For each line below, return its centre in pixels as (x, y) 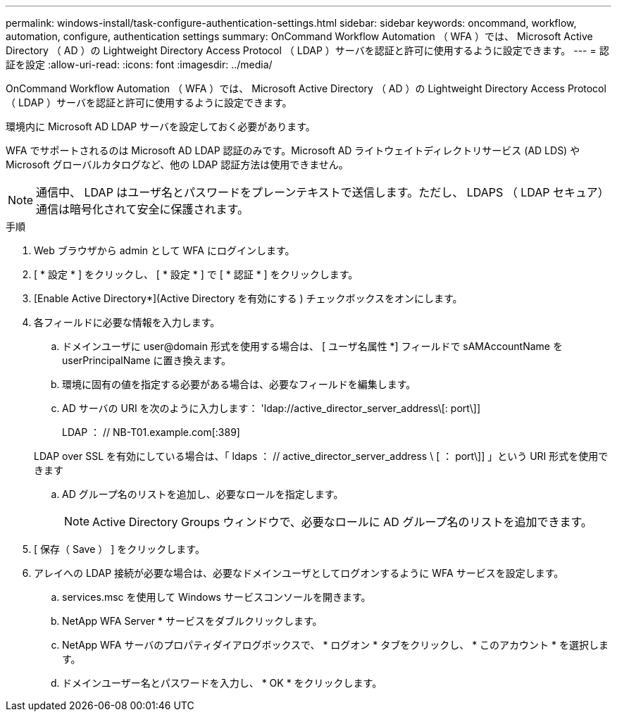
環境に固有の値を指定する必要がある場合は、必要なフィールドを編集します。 (239, 384)
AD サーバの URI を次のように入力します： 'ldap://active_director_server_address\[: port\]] (271, 408)
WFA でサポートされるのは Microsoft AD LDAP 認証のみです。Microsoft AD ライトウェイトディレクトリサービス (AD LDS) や (293, 150)
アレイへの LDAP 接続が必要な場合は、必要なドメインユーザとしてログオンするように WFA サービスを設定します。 (299, 573)
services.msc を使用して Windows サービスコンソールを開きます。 (217, 597)
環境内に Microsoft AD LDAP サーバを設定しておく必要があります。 (161, 126)
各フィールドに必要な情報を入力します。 (127, 322)
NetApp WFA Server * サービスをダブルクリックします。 (192, 621)
